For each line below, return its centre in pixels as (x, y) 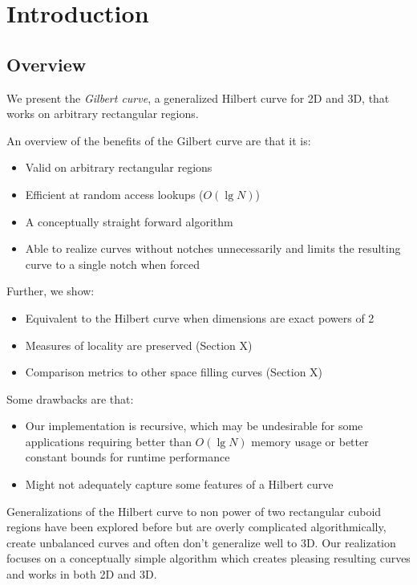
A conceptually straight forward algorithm (129, 221)
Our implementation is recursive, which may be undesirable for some (194, 426)
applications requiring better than (108, 441)
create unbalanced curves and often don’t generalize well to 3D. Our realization (201, 542)
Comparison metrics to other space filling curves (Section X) (174, 372)
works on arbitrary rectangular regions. (103, 114)
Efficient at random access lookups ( (114, 194)
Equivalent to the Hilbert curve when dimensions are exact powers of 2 (200, 317)
